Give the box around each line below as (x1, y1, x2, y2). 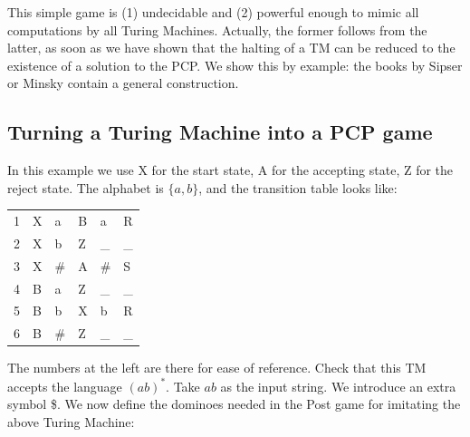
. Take (166, 376, 200, 395)
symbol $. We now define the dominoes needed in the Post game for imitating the (7, 394, 461, 413)
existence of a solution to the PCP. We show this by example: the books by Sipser (7, 55, 463, 74)
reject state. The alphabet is (7, 178, 164, 197)
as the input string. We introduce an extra (220, 376, 456, 395)
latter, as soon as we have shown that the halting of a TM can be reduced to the (7, 38, 456, 57)
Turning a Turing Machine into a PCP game (7, 118, 433, 146)
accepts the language (7, 376, 122, 395)
